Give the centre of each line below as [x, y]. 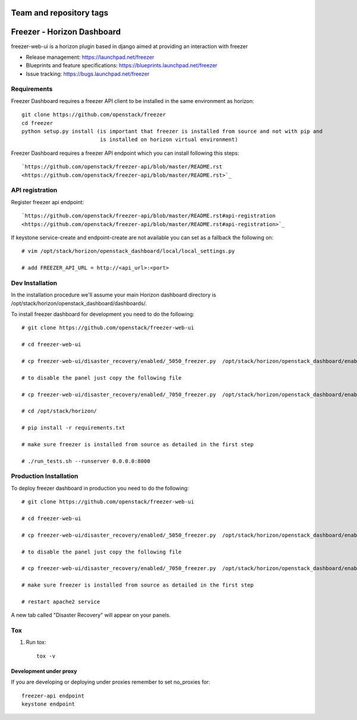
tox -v [46, 656]
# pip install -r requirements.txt [73, 428]
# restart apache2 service [61, 602]
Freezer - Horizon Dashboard [66, 32]
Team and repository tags [59, 13]
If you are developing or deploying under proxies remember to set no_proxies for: [111, 682]
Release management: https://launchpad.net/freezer [90, 57]
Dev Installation [34, 283]
